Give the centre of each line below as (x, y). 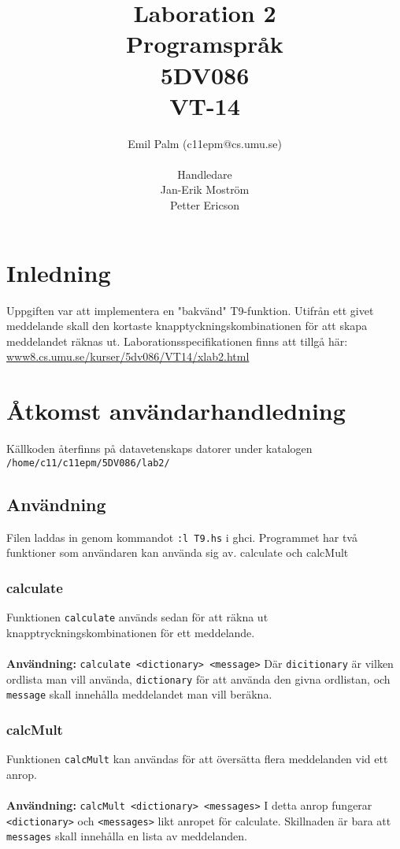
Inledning (59, 272)
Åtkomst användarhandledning (176, 411)
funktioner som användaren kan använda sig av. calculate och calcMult (178, 552)
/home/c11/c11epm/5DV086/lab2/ (88, 463)
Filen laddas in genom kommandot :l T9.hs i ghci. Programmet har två (182, 537)
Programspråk (205, 44)
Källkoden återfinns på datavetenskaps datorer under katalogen (159, 449)
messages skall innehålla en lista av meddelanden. (127, 836)
